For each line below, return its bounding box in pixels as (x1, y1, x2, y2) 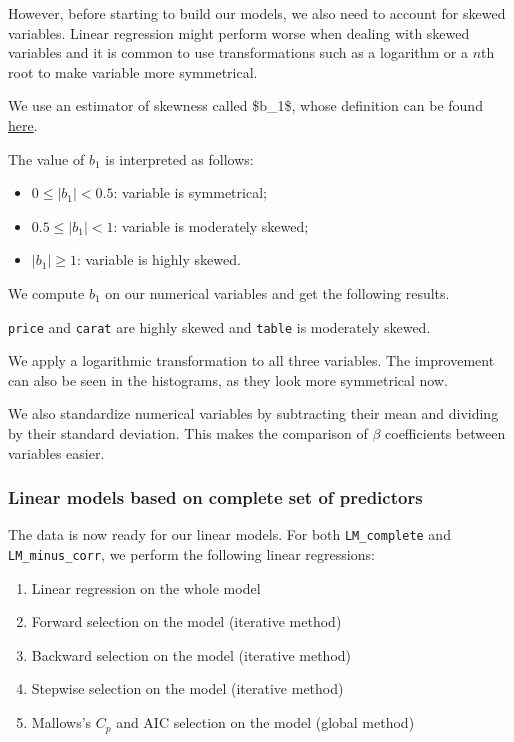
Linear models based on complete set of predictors (8, 485, 423, 510)
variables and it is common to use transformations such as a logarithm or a (8, 42, 468, 63)
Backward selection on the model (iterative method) (31, 644, 352, 665)
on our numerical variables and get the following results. (105, 282, 450, 303)
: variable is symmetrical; (113, 182, 267, 203)
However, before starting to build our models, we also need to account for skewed (8, 3, 506, 23)
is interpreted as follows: (105, 148, 254, 169)
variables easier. (8, 442, 105, 463)
